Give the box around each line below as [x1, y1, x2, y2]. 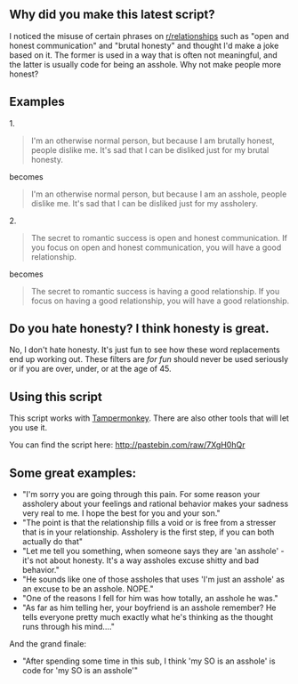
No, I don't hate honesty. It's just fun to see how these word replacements [9, 344, 280, 355]
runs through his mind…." [21, 622, 116, 632]
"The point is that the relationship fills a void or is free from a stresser [21, 518, 277, 528]
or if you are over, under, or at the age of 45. [9, 364, 172, 374]
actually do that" [21, 536, 83, 547]
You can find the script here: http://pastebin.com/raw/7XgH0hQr [9, 439, 246, 450]
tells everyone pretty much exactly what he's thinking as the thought [21, 612, 274, 623]
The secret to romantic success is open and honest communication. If [30, 232, 287, 243]
